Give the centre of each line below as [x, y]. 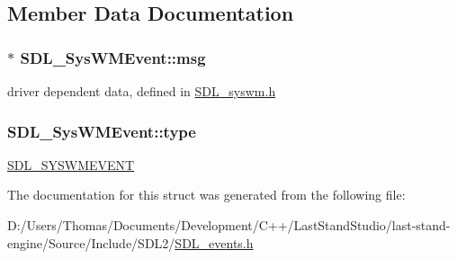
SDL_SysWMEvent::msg [113, 57]
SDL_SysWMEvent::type [102, 131]
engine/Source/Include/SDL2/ [91, 242]
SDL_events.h [214, 242]
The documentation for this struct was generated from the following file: [206, 195]
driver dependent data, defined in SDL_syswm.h [142, 91]
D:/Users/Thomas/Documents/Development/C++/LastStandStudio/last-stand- [229, 225]
